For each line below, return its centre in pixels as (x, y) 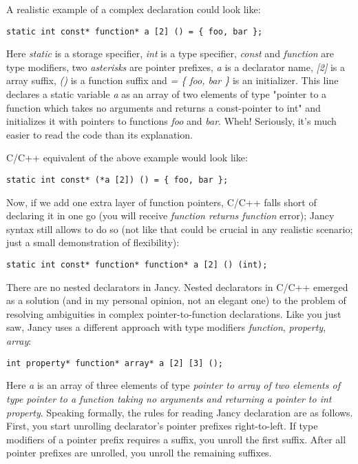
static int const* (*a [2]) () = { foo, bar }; (117, 180)
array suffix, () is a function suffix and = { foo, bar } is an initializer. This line (172, 80)
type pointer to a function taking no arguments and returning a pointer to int (169, 398)
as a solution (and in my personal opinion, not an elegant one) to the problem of (176, 300)
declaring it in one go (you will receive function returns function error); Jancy (170, 215)
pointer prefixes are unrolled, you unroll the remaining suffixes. (139, 453)
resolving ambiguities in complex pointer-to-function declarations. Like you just (174, 313)
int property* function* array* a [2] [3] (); (115, 363)
